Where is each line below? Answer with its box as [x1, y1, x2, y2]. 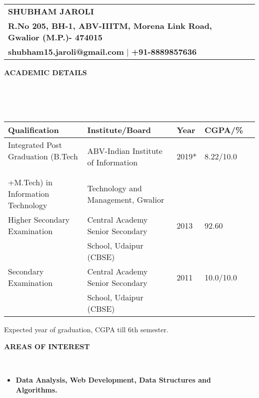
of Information [87, 156, 138, 168]
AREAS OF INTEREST [4, 341, 90, 351]
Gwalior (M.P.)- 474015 [8, 31, 103, 43]
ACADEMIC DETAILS [4, 67, 87, 77]
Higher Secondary [8, 214, 70, 226]
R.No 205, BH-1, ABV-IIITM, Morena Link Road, [8, 20, 212, 31]
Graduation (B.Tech [8, 150, 78, 162]
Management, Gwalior [87, 193, 164, 205]
